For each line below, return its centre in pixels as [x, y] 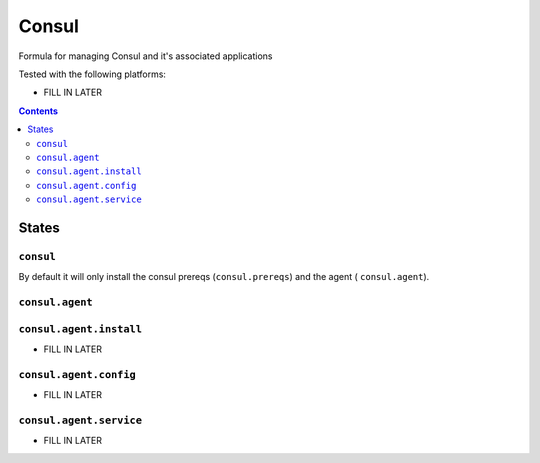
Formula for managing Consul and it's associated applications [145, 56]
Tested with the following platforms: [92, 74]
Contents [38, 111]
